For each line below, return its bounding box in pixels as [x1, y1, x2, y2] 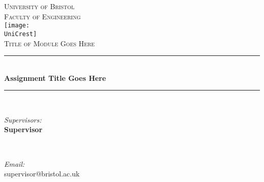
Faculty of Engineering [4, 11, 81, 21]
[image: [4, 22, 30, 29]
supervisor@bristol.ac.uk [4, 168, 80, 179]
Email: [4, 158, 25, 169]
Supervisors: [4, 114, 42, 125]
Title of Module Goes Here [4, 38, 95, 48]
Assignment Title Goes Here [4, 72, 106, 83]
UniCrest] [4, 30, 37, 38]
